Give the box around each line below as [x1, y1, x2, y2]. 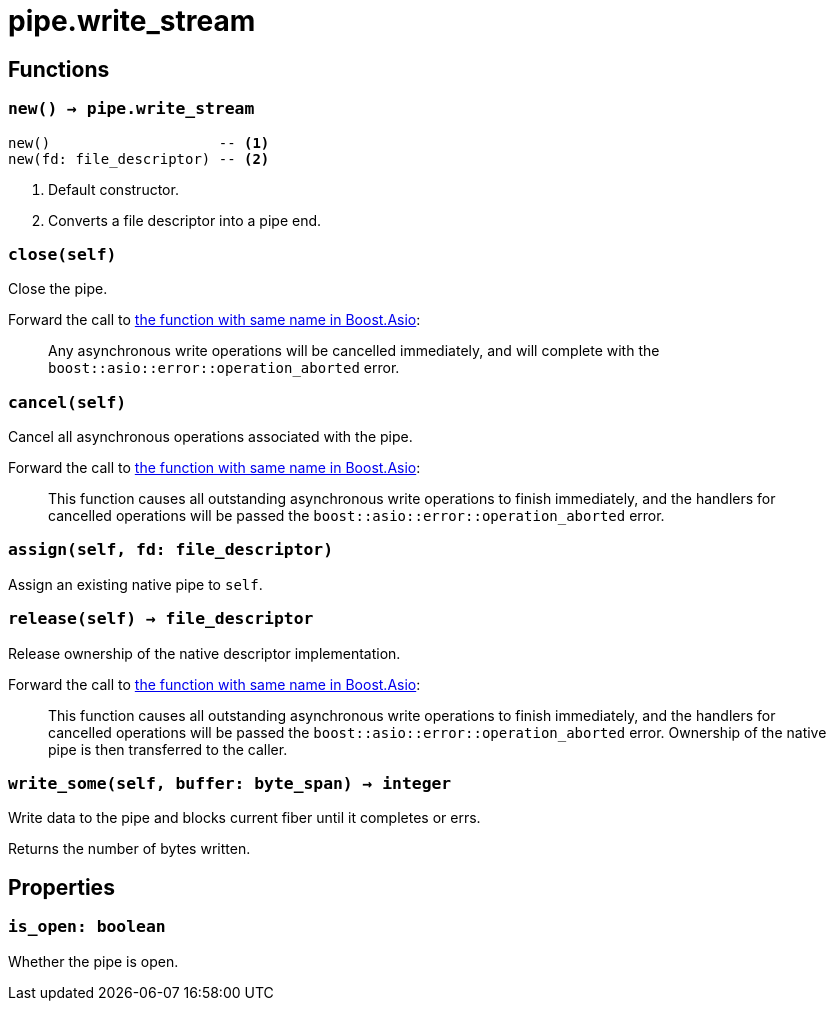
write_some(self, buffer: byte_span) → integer [8, 773, 452, 793]
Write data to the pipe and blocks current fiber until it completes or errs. [8, 809, 481, 827]
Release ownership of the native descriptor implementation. [8, 644, 401, 662]
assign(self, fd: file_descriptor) [8, 540, 334, 560]
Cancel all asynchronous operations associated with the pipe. [8, 428, 413, 446]
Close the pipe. [8, 280, 108, 298]
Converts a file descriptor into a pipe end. [48, 211, 322, 229]
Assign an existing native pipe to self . [8, 575, 263, 593]
